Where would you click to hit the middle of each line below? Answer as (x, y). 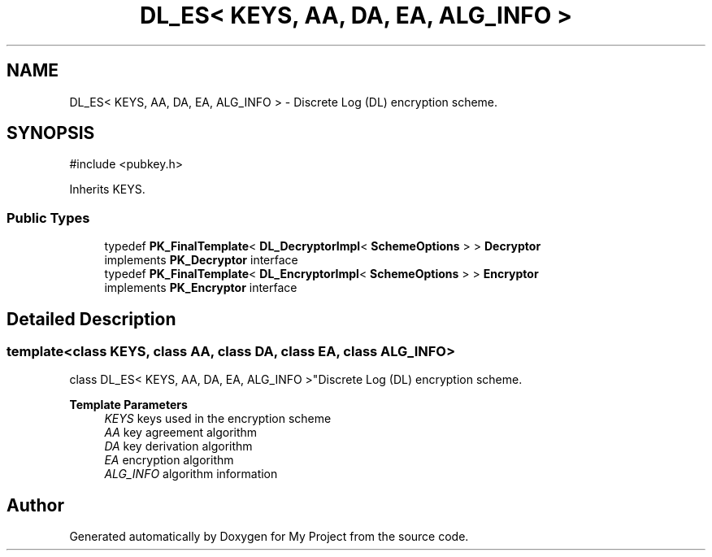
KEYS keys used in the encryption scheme (218, 419)
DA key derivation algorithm (178, 446)
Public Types (48, 218)
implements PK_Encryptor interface (201, 288)
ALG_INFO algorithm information (191, 474)
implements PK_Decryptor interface (201, 260)
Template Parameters (128, 405)
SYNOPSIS (51, 133)
